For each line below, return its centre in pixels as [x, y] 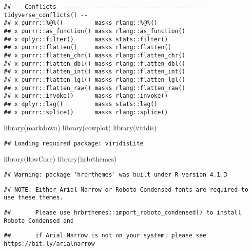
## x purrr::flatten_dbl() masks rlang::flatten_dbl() [95, 63]
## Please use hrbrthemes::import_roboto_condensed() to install [123, 213]
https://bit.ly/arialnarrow [49, 243]
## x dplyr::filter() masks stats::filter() [86, 39]
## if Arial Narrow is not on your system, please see [105, 236]
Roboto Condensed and [39, 221]
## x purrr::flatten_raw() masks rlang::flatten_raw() [95, 88]
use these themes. [34, 198]
